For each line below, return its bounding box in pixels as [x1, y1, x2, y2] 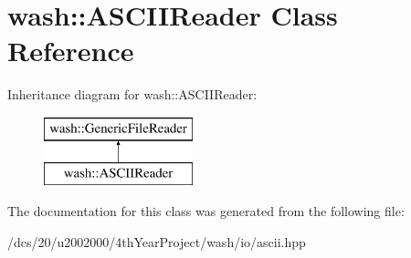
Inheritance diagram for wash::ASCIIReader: [7, 85, 258, 104]
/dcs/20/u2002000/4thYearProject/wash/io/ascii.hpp [7, 232, 306, 251]
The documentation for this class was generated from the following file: [7, 201, 405, 221]
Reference [7, 32, 134, 69]
